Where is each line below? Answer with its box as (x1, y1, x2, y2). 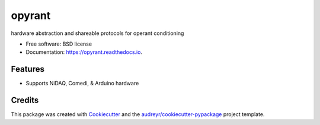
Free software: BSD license (25, 40, 92, 47)
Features (11, 64, 44, 74)
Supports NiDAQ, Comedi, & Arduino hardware (25, 80, 139, 87)
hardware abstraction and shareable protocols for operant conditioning (11, 30, 184, 37)
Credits (11, 95, 39, 105)
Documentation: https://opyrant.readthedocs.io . (25, 49, 142, 56)
